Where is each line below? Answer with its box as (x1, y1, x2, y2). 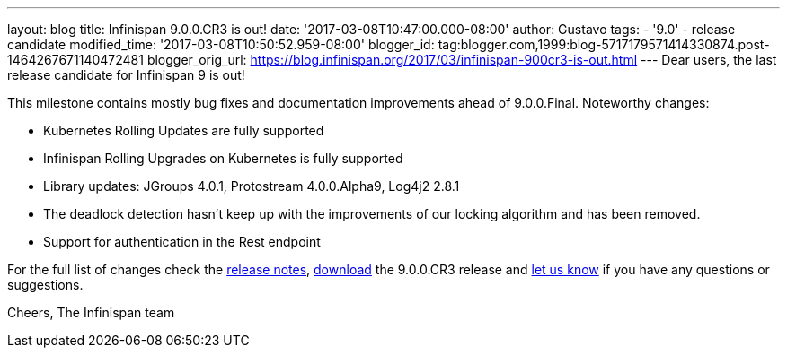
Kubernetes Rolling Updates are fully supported (43, 123, 324, 138)
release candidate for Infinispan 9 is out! (7, 67, 245, 82)
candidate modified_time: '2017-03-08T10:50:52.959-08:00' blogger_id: (7, 37, 435, 52)
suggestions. (7, 277, 84, 292)
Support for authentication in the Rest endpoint (43, 234, 321, 249)
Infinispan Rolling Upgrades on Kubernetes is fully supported (43, 151, 403, 166)
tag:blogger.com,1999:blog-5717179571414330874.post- (438, 37, 770, 52)
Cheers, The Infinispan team (7, 305, 175, 320)
